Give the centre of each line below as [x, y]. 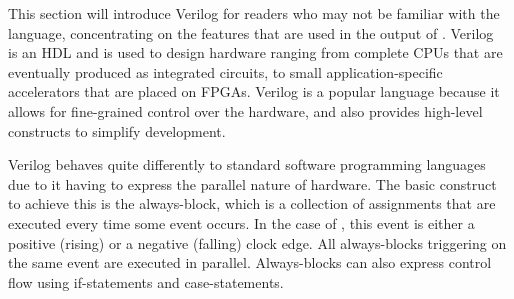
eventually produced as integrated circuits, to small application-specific [225, 71]
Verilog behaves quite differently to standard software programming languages [247, 164]
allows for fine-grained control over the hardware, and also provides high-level [245, 110]
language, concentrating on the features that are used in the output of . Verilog [251, 32]
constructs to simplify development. [117, 130]
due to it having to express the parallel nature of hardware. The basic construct [252, 183]
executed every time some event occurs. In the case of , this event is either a [241, 222]
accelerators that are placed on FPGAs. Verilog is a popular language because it [254, 91]
